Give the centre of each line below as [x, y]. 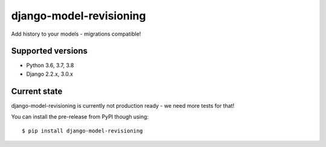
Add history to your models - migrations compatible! [76, 34]
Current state [37, 91]
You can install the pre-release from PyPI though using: [80, 117]
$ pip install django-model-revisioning [82, 131]
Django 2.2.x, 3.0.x [50, 74]
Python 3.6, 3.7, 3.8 [50, 65]
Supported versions [49, 51]
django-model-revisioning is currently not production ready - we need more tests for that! [123, 105]
